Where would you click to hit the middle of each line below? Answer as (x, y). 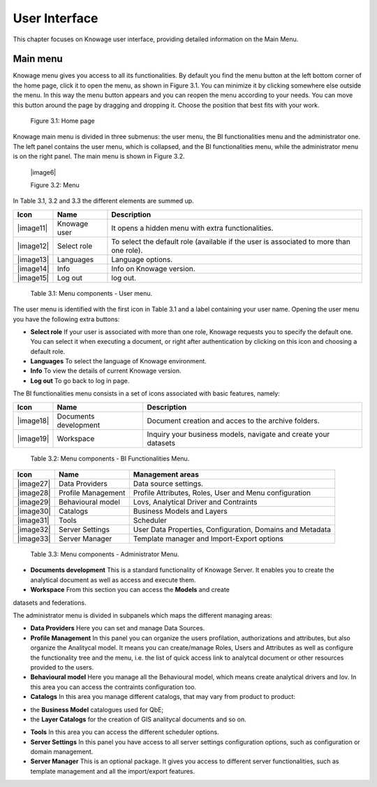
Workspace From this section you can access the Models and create (130, 590)
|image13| (33, 259)
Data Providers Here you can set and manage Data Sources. (118, 628)
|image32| (34, 530)
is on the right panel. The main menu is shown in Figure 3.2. (99, 157)
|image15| (33, 277)
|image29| (34, 502)
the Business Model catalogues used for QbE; (97, 709)
